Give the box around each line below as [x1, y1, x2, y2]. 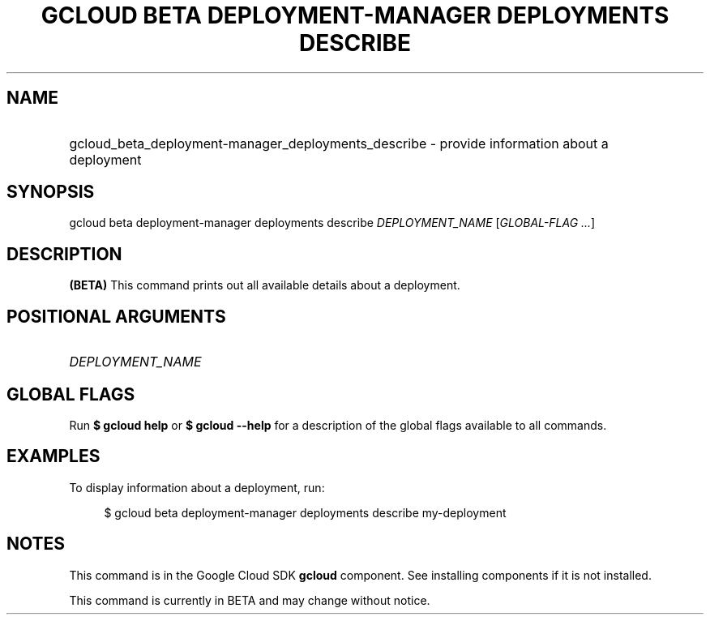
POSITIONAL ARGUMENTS [6, 306, 226, 327]
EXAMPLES [6, 446, 101, 467]
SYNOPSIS [6, 182, 95, 203]
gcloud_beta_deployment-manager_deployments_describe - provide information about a [69, 135, 609, 152]
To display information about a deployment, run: [69, 480, 325, 495]
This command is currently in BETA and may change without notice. [69, 593, 430, 607]
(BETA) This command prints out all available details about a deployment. [69, 278, 460, 293]
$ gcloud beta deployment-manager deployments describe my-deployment [104, 505, 507, 520]
